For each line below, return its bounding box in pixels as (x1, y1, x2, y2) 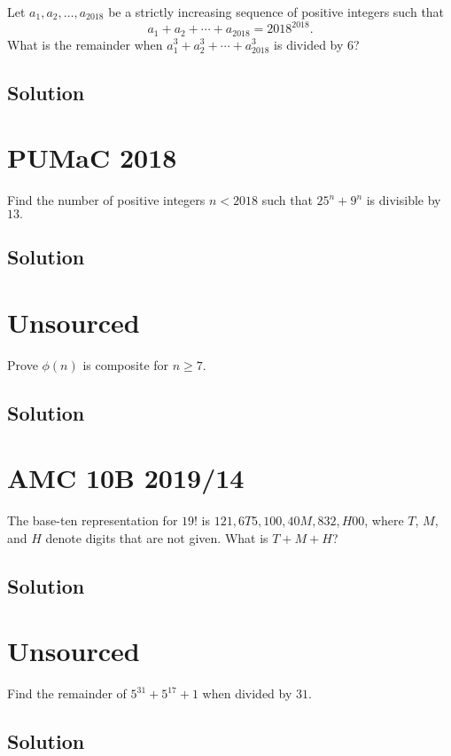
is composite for (82, 355, 169, 374)
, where (364, 511, 404, 530)
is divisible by (366, 191, 441, 209)
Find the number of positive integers (7, 191, 206, 209)
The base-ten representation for (7, 511, 178, 530)
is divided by (274, 35, 344, 53)
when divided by (202, 684, 292, 703)
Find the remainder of (7, 684, 127, 703)
